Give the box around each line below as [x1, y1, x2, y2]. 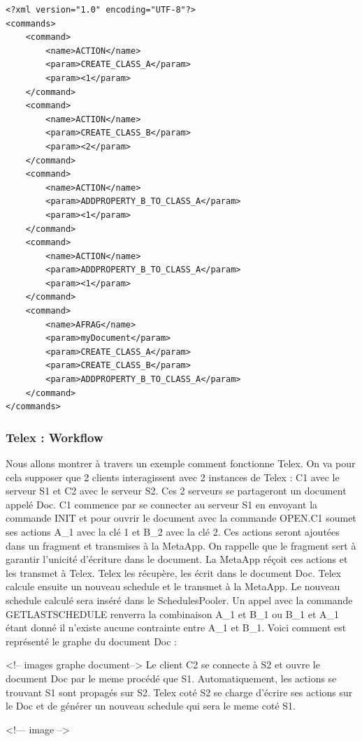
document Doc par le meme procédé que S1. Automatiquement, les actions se [6, 670, 337, 685]
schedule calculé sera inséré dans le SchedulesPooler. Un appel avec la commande [6, 592, 353, 607]
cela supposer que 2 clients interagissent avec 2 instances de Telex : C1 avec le [6, 469, 340, 484]
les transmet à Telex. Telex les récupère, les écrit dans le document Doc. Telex [6, 565, 342, 580]
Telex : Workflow [6, 428, 103, 446]
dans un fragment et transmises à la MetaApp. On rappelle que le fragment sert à [6, 538, 356, 552]
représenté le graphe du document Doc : [6, 633, 177, 648]
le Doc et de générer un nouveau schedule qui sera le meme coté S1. [6, 698, 296, 713]
